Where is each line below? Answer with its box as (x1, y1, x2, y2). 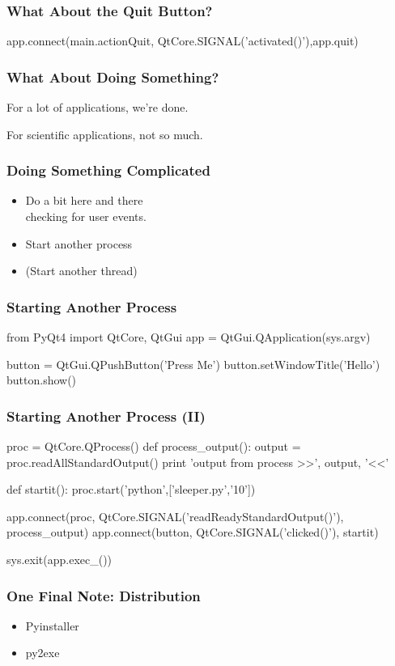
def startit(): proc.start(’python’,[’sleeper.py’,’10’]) (6, 481, 256, 498)
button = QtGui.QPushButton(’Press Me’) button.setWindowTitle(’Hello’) (6, 355, 380, 372)
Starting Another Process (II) (6, 405, 206, 426)
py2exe (25, 644, 60, 661)
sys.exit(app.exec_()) (6, 551, 113, 567)
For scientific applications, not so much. (6, 125, 203, 142)
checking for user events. (25, 208, 147, 225)
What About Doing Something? (6, 66, 219, 87)
